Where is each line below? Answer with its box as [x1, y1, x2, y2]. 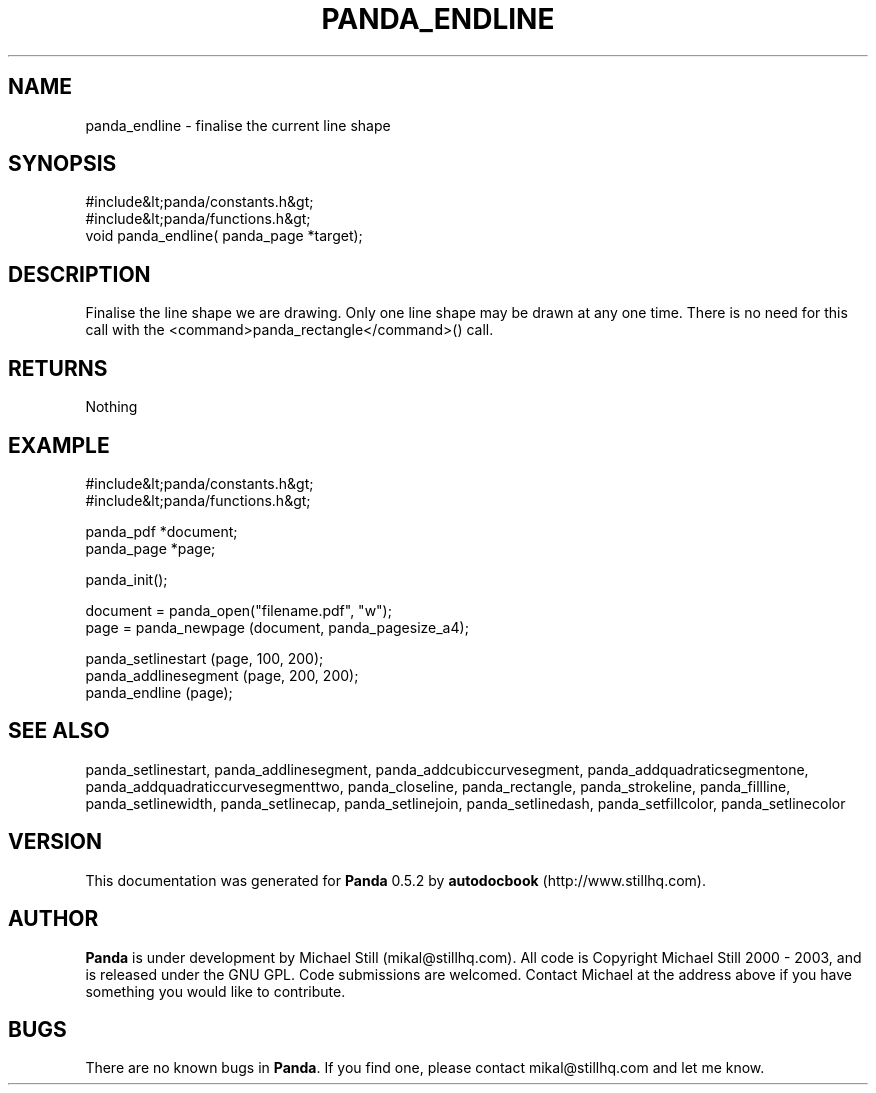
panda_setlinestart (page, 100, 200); [85, 649, 324, 667]
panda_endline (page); [85, 683, 233, 701]
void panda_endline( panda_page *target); [85, 227, 363, 245]
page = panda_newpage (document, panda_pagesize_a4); [85, 618, 469, 636]
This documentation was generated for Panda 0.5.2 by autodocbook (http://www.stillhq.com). [85, 871, 706, 889]
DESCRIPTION [8, 261, 151, 287]
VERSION [8, 829, 103, 855]
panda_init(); [85, 570, 168, 588]
